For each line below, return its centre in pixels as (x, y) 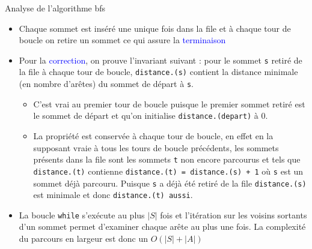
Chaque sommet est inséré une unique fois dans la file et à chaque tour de (155, 28)
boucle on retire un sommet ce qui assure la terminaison (122, 40)
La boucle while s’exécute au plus (82, 214)
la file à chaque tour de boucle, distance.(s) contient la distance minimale (158, 72)
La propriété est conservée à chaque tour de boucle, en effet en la (153, 136)
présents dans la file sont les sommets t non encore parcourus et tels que (167, 159)
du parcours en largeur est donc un (84, 238)
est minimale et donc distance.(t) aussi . (113, 195)
